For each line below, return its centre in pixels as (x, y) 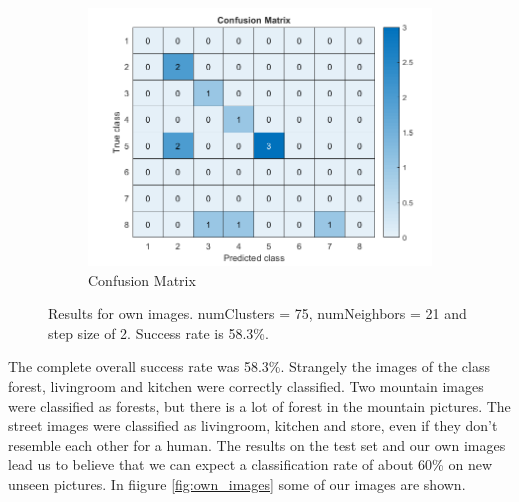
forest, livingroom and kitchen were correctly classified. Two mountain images (246, 385)
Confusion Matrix (142, 279)
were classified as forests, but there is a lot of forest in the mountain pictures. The (259, 405)
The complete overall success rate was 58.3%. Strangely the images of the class (249, 366)
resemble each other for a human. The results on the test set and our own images (257, 444)
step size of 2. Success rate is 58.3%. (158, 332)
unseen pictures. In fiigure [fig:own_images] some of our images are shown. (237, 483)
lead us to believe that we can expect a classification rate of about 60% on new (250, 464)
